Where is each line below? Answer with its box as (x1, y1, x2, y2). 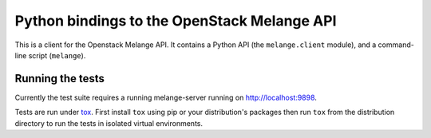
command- (378, 40, 414, 49)
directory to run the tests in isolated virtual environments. (14, 118, 204, 128)
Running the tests (14, 72, 105, 85)
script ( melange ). (28, 50, 86, 60)
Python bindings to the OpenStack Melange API (14, 12, 337, 30)
